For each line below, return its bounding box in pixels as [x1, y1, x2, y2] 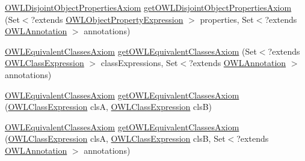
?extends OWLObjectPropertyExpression [31, 13, 183, 25]
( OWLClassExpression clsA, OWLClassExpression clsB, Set [5, 132, 226, 145]
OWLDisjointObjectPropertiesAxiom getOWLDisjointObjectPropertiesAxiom [5, 1, 292, 13]
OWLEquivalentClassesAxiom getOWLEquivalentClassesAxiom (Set [5, 44, 257, 57]
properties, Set [200, 13, 254, 25]
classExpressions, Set [100, 56, 178, 69]
